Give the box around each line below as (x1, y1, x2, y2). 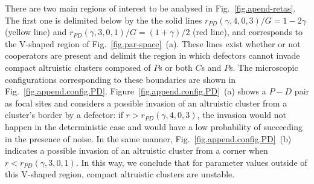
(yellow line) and (5, 25, 67, 38)
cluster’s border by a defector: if (5, 108, 123, 121)
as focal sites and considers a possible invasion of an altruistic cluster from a (5, 96, 287, 109)
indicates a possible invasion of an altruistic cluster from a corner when (5, 144, 268, 157)
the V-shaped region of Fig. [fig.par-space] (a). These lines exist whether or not (5, 37, 301, 50)
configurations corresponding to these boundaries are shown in (5, 73, 236, 85)
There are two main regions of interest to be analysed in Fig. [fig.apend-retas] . (5, 2, 296, 14)
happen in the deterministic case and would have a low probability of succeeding (5, 120, 303, 133)
